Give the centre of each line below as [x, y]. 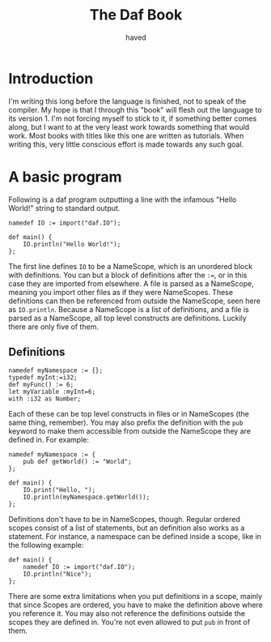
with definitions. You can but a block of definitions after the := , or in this [128, 275]
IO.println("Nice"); [57, 574]
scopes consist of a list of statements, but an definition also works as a [127, 528]
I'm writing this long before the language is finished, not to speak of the [127, 101]
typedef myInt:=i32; [43, 378]
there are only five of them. [54, 327]
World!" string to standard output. [64, 208]
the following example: [46, 546]
